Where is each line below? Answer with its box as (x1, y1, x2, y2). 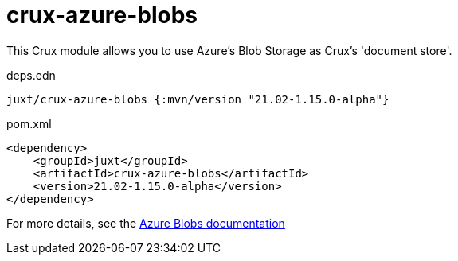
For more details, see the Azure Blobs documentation (6, 216, 285, 230)
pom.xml (6, 116, 52, 130)
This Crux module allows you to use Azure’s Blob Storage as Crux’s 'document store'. (6, 43, 452, 57)
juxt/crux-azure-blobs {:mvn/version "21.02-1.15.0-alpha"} (6, 92, 389, 106)
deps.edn (6, 68, 56, 82)
